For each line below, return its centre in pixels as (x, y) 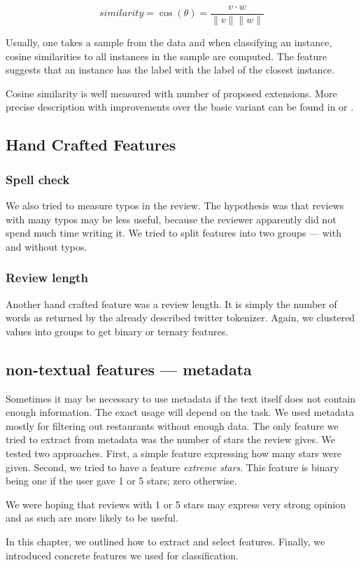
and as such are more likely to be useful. (92, 518)
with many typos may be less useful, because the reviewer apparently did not (171, 219)
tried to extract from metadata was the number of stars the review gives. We (171, 439)
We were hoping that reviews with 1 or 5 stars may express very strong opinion (176, 504)
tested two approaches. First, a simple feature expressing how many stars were (174, 453)
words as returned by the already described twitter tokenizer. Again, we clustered (180, 318)
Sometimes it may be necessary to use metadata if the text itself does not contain (181, 398)
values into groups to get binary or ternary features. (117, 331)
